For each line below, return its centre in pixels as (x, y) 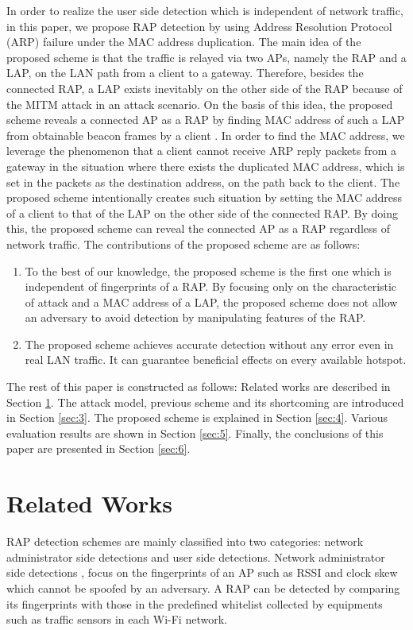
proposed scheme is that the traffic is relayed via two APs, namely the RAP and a (206, 57)
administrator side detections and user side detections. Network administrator (196, 557)
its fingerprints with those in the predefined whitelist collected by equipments (195, 603)
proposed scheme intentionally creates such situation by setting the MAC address (205, 197)
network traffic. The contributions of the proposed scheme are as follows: (183, 243)
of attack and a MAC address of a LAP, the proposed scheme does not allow (211, 301)
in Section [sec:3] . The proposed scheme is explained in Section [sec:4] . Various (197, 417)
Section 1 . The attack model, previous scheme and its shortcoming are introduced (205, 402)
